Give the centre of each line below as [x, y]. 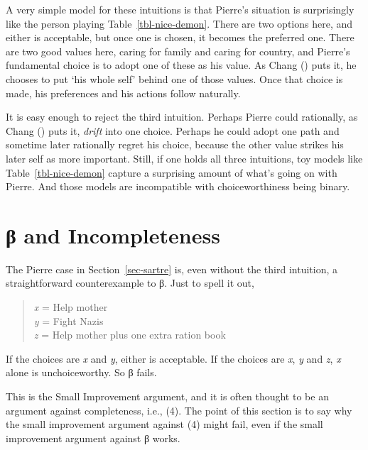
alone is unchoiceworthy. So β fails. [81, 372]
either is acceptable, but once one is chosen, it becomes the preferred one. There [180, 37]
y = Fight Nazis [69, 320]
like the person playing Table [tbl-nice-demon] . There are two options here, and [179, 23]
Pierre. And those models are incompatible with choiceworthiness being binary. [178, 186]
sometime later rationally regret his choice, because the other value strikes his [175, 144]
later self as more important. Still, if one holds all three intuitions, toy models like [184, 158]
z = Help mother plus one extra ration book [130, 335]
